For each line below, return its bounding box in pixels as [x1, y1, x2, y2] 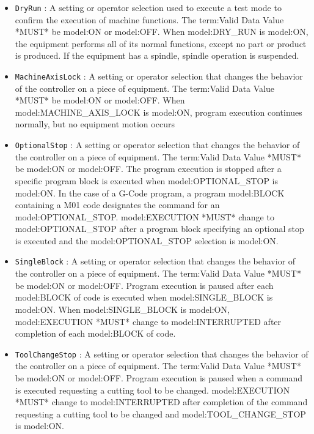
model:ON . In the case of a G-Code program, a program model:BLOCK [15, 186, 285, 199]
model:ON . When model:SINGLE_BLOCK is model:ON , [15, 302, 230, 315]
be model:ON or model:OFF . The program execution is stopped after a [15, 162, 282, 175]
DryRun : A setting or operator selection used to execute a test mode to [15, 1, 282, 13]
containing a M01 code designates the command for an [15, 198, 220, 211]
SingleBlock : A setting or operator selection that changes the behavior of [15, 255, 296, 268]
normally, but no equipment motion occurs [15, 118, 175, 130]
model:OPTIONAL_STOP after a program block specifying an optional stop [15, 222, 304, 235]
